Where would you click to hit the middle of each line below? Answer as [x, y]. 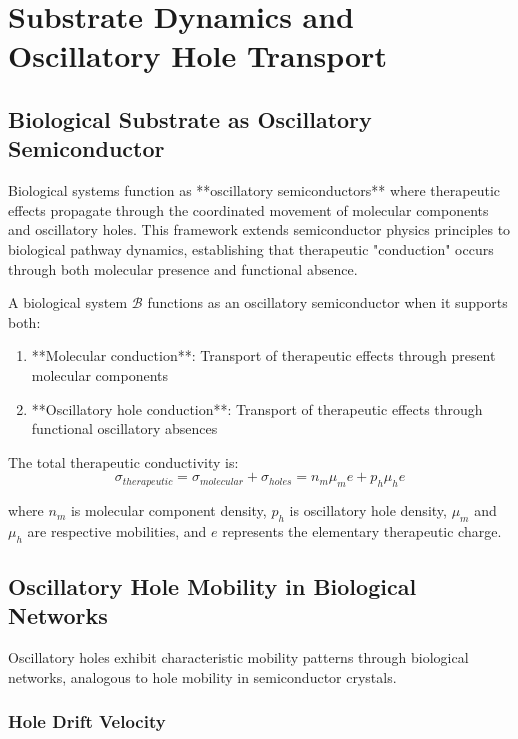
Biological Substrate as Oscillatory [190, 118]
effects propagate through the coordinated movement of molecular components [248, 209]
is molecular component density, [168, 510]
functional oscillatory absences [124, 428]
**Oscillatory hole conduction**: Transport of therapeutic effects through [257, 408]
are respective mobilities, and [117, 530]
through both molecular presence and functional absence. [183, 268]
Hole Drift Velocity [87, 721]
